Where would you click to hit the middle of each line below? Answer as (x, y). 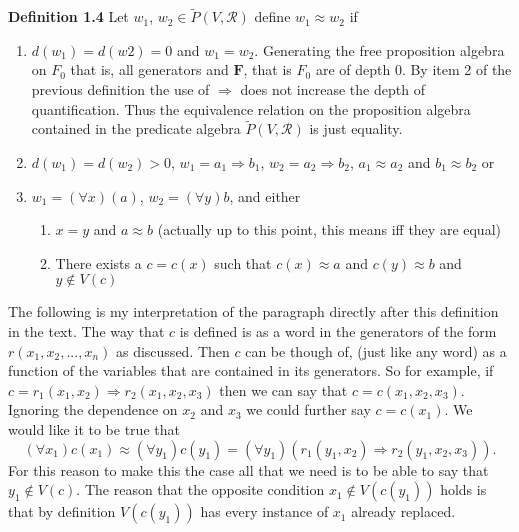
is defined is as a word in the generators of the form (338, 330)
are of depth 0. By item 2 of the (413, 69)
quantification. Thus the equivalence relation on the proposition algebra (251, 108)
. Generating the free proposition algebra (379, 49)
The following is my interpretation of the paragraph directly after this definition (253, 311)
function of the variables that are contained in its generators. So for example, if (251, 370)
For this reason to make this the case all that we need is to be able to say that (248, 469)
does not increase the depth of (332, 89)
